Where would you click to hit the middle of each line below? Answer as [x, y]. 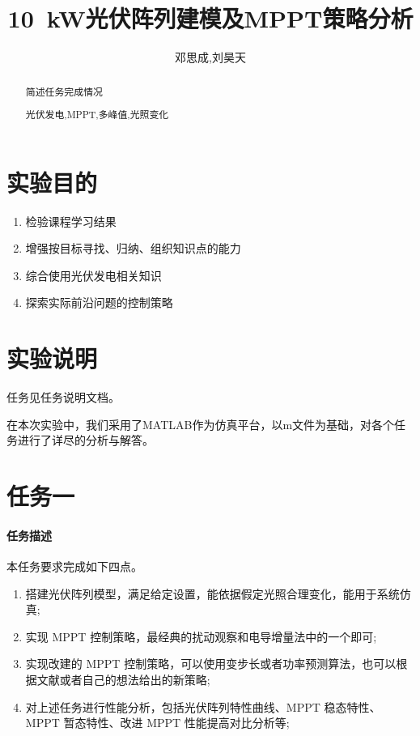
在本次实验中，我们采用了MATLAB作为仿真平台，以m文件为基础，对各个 [201, 424]
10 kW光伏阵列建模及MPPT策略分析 [210, 18]
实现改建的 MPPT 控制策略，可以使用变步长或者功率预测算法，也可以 [211, 664]
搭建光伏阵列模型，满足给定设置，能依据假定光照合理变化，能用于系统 [212, 593]
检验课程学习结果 [71, 221]
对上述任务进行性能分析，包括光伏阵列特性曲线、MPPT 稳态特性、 [203, 706]
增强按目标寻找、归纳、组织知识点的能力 [133, 248]
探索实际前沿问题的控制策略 [99, 302]
